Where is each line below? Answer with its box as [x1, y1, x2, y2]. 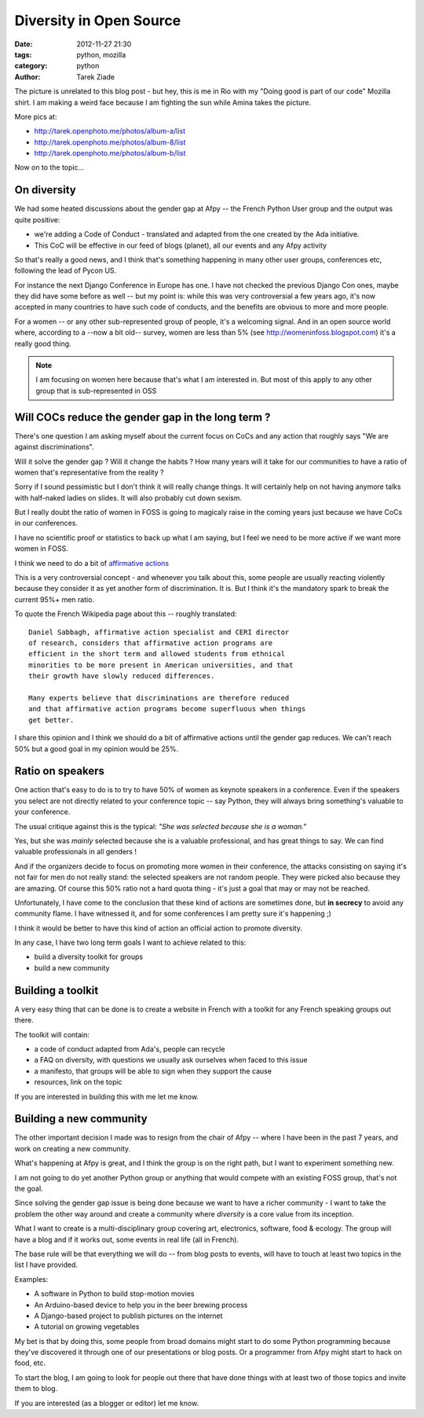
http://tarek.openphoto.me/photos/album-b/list [34, 149, 186, 158]
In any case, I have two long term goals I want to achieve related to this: [14, 938, 247, 947]
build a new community [34, 963, 110, 972]
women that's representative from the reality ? [14, 468, 164, 477]
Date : [14, 39, 33, 49]
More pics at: [14, 112, 57, 121]
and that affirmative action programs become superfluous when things [28, 704, 306, 714]
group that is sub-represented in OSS [35, 386, 157, 395]
